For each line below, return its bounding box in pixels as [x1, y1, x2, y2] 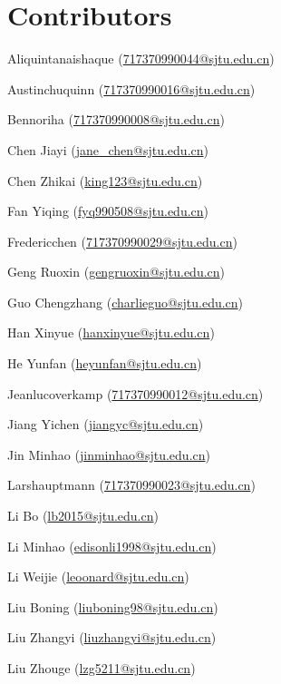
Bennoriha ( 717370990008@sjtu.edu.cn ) [7, 110, 225, 129]
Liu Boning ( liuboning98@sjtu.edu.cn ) [7, 597, 218, 616]
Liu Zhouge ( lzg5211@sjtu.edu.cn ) [7, 659, 196, 677]
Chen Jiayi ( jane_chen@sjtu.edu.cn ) [7, 140, 208, 159]
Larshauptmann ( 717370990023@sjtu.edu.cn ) [7, 475, 256, 494]
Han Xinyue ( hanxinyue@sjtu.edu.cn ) [7, 323, 215, 342]
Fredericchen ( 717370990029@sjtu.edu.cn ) [7, 231, 237, 250]
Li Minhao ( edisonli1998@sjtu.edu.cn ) [7, 536, 217, 555]
